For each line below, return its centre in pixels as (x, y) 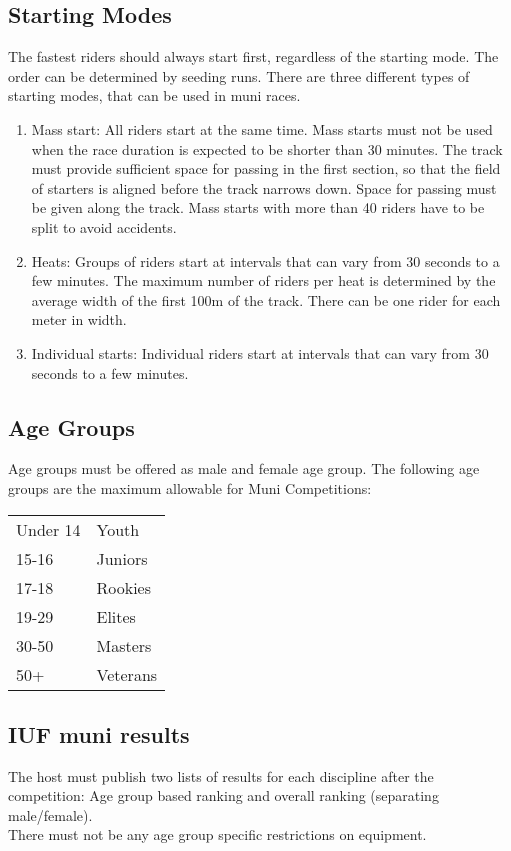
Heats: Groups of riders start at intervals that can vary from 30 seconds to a (265, 260)
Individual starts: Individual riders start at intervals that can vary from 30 (260, 352)
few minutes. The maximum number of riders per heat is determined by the (263, 280)
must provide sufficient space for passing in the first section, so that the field (266, 168)
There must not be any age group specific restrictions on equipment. (217, 834)
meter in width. (79, 319)
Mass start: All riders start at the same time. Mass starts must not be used (262, 128)
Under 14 (48, 529)
